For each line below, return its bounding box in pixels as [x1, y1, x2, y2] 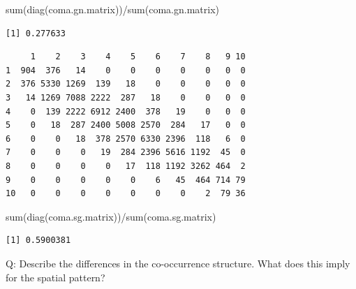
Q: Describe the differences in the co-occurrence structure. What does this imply [6, 255, 350, 270]
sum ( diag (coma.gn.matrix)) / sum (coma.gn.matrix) [6, 2, 219, 16]
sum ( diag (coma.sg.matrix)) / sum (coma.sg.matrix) [6, 209, 216, 223]
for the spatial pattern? [6, 269, 105, 284]
